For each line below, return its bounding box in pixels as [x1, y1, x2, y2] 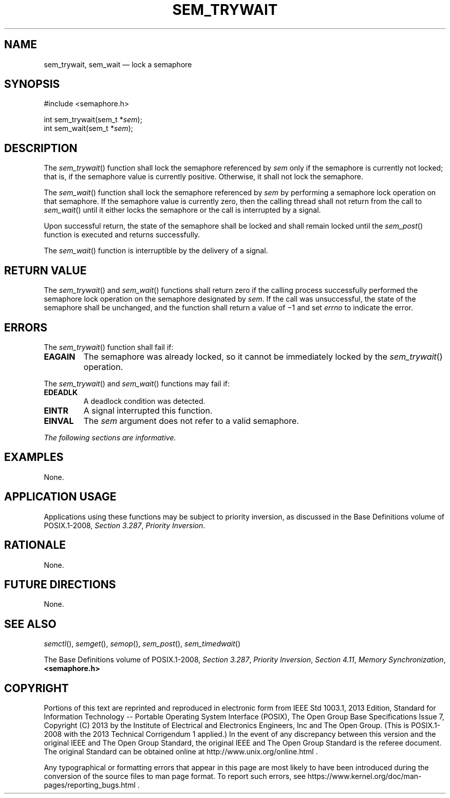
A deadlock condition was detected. [83, 396, 205, 405]
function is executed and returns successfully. [44, 230, 200, 239]
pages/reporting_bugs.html [44, 781, 136, 790]
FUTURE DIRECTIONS [4, 578, 116, 591]
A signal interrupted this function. [83, 405, 213, 416]
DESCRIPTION [4, 141, 78, 155]
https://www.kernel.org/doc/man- [307, 772, 422, 781]
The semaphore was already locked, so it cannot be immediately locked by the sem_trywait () [83, 351, 443, 362]
